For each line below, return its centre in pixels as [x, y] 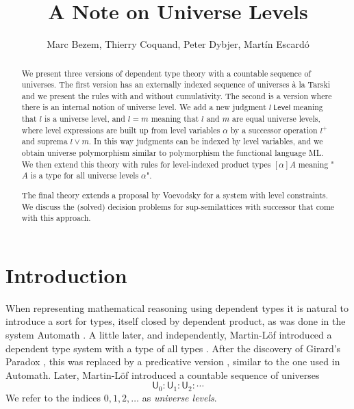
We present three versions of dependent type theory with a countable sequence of [166, 73]
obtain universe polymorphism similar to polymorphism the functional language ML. [173, 153]
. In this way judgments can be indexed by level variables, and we [206, 141]
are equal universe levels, [276, 119]
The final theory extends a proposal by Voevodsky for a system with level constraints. [175, 195]
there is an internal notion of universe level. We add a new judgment [144, 107]
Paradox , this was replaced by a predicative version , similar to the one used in [173, 361]
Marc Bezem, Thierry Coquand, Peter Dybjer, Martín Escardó [178, 44]
